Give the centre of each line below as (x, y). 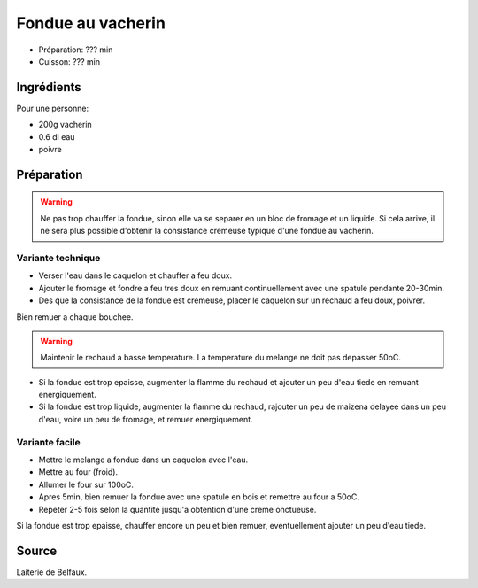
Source (37, 550)
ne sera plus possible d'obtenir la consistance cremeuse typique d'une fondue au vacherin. (207, 231)
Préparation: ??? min (76, 50)
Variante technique (58, 258)
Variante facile (48, 442)
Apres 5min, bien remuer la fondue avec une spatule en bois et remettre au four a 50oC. (199, 497)
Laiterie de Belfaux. (52, 572)
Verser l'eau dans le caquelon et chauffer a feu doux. (135, 275)
